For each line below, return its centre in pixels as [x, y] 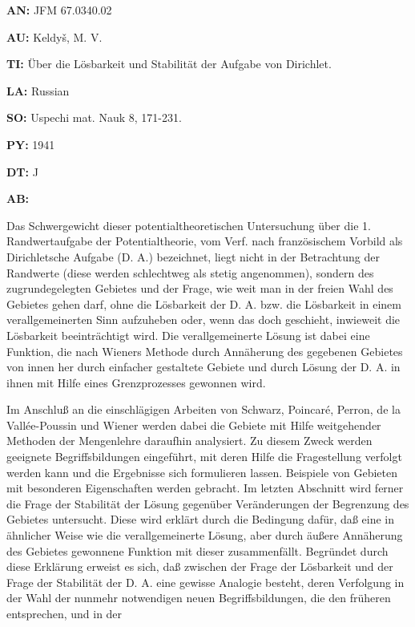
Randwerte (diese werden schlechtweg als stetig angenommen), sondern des [190, 272]
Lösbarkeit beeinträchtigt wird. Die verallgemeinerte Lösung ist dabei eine [188, 335]
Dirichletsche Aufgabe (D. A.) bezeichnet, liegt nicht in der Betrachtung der [193, 256]
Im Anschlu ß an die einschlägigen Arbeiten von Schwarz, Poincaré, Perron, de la [203, 409]
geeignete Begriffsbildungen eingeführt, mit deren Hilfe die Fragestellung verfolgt [204, 457]
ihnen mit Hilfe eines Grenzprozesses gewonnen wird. [136, 382]
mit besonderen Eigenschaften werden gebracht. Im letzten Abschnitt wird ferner [205, 488]
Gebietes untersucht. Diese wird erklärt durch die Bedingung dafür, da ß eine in [200, 519]
